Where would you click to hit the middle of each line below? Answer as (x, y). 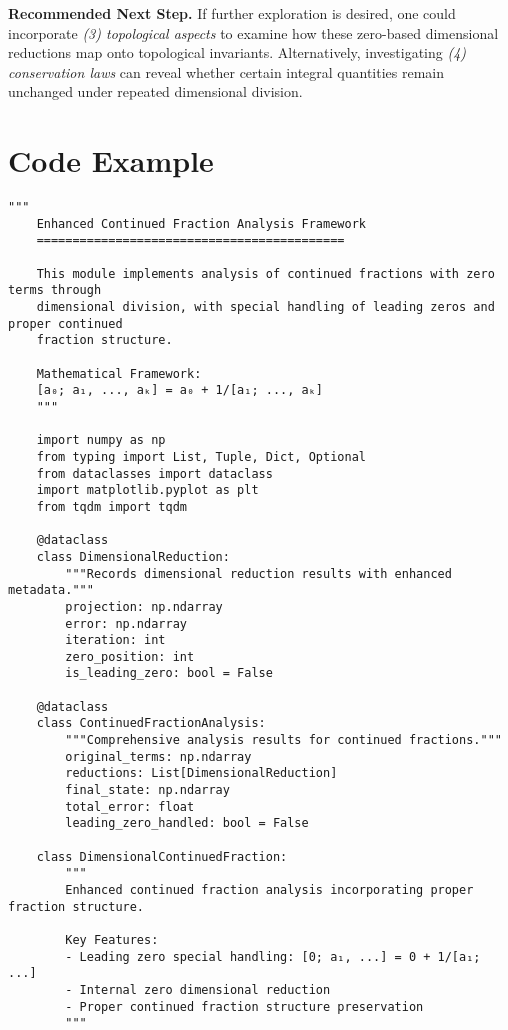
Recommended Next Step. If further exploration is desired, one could (232, 13)
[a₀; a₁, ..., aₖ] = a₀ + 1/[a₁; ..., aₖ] (179, 390)
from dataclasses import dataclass (154, 473)
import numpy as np (101, 440)
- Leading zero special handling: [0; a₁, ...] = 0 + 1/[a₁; (273, 956)
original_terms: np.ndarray (158, 756)
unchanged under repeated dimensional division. (155, 91)
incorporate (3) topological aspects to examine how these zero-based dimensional (253, 32)
